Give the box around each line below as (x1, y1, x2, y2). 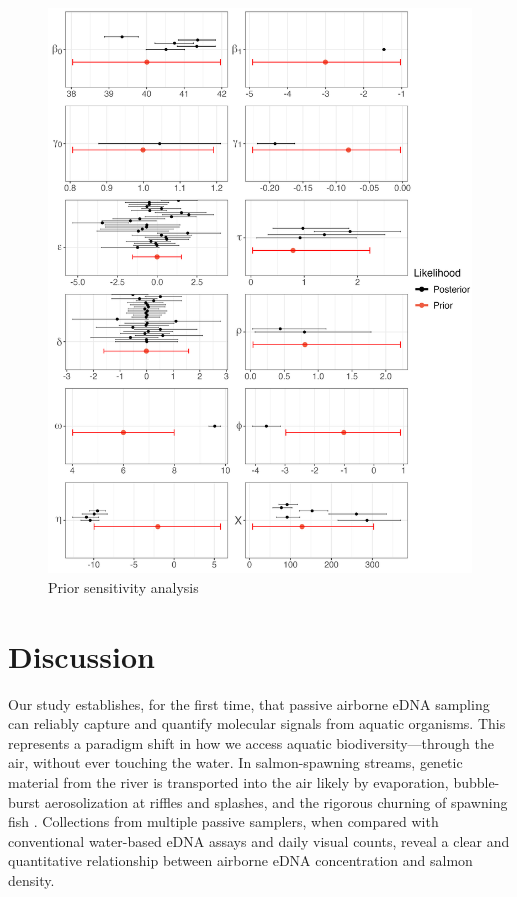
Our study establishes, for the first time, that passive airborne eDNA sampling (8, 693, 490, 714)
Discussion (8, 635, 155, 676)
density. (8, 869, 55, 890)
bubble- (453, 772, 500, 793)
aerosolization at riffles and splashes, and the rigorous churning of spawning (44, 791, 508, 812)
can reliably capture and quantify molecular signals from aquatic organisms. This (8, 713, 506, 734)
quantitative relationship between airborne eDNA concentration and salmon (8, 850, 473, 871)
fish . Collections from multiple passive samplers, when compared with (8, 811, 439, 832)
